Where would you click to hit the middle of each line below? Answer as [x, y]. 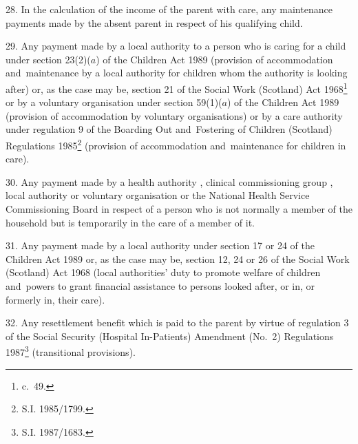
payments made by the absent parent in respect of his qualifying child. [154, 22]
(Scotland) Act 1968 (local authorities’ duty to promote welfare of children [163, 272]
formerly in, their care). [55, 299]
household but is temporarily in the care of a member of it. [130, 222]
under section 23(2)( [48, 59]
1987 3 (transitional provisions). [71, 351]
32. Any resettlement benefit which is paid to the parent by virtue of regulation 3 [177, 323]
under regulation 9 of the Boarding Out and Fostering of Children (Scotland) [169, 129]
